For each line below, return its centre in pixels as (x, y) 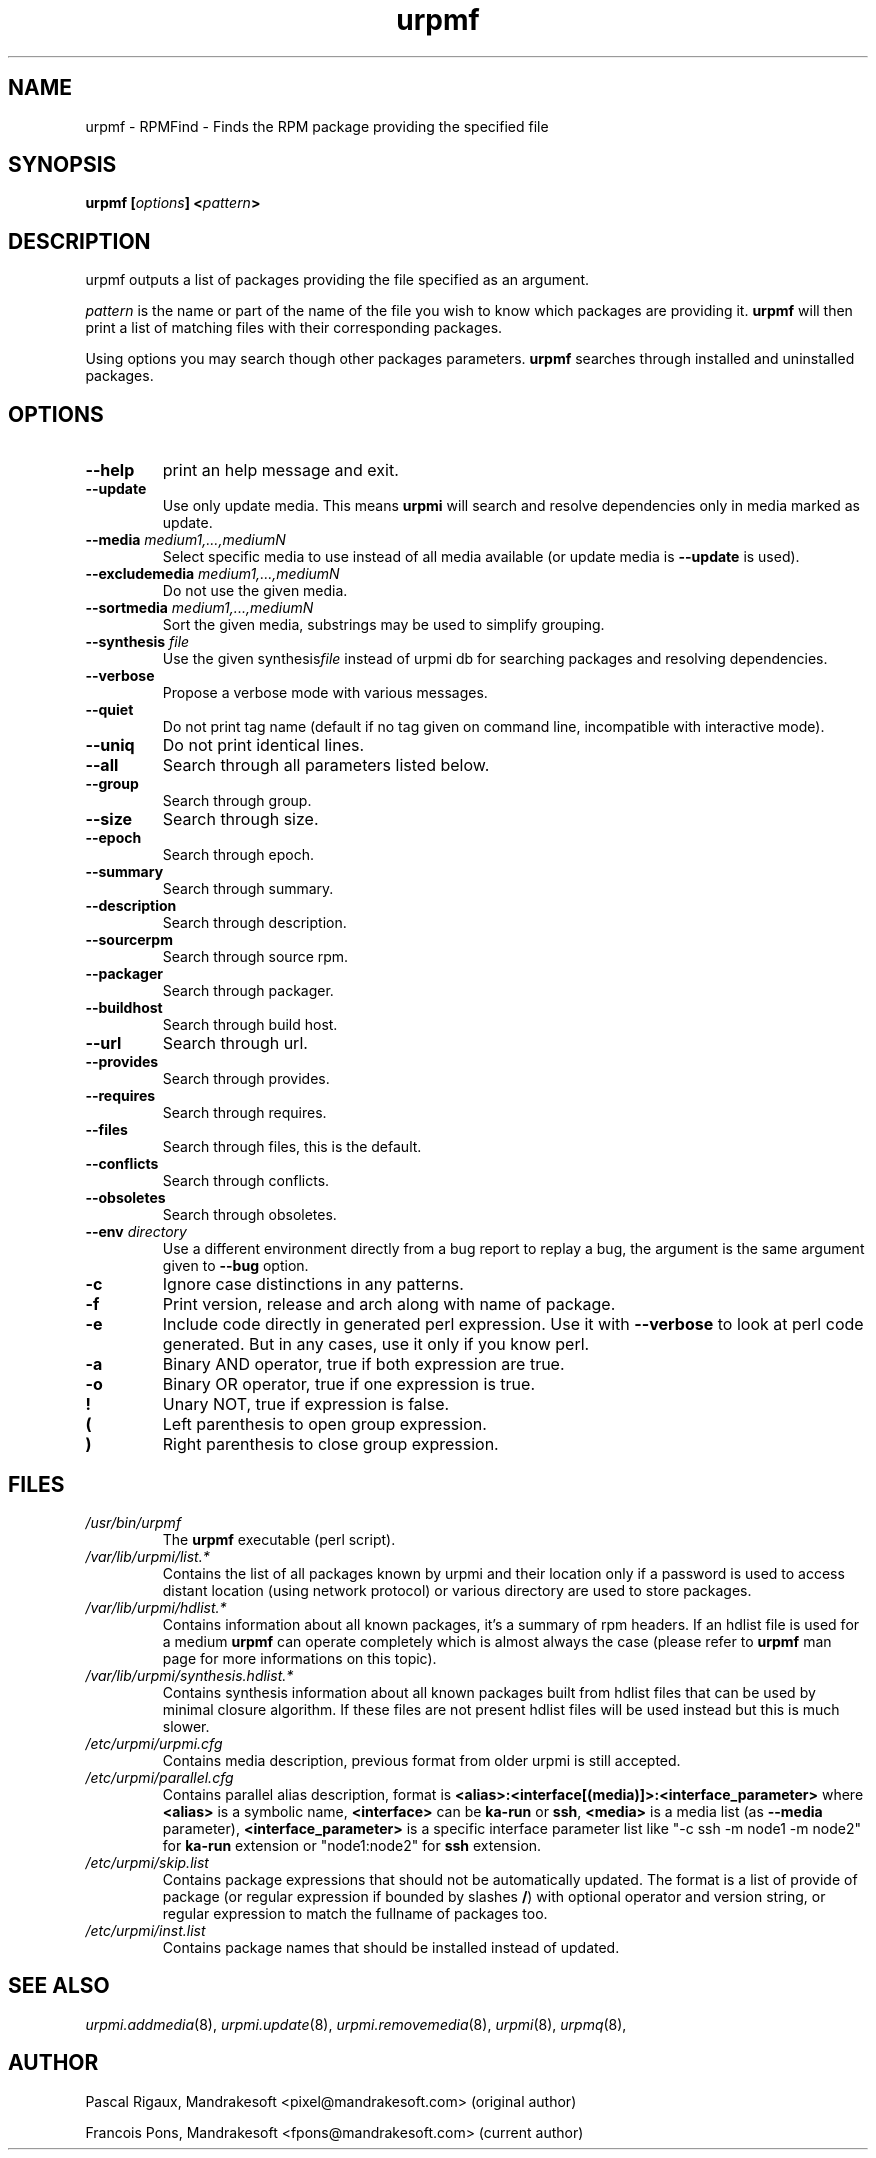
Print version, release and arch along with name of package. (389, 1304)
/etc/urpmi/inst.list (145, 1930)
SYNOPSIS (62, 165)
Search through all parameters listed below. (326, 765)
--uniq (110, 745)
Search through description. (254, 923)
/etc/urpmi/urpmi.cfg (154, 1743)
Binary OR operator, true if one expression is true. (348, 1384)
